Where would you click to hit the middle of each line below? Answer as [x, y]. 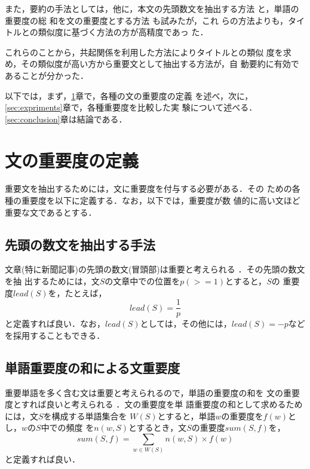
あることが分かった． [47, 75]
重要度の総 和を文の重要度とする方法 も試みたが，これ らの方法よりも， [146, 20]
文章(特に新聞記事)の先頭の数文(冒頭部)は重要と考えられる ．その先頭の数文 [155, 269]
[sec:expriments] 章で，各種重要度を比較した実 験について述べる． [131, 107]
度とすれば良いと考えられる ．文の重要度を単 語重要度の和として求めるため [154, 404]
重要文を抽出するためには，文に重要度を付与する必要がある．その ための [148, 188]
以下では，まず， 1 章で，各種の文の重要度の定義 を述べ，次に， [129, 95]
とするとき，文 [158, 427]
